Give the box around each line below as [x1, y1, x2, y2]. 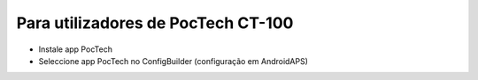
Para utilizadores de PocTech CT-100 [16, 13, 294, 33]
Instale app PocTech [38, 44, 112, 55]
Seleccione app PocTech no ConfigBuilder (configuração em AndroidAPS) [38, 55, 309, 66]
